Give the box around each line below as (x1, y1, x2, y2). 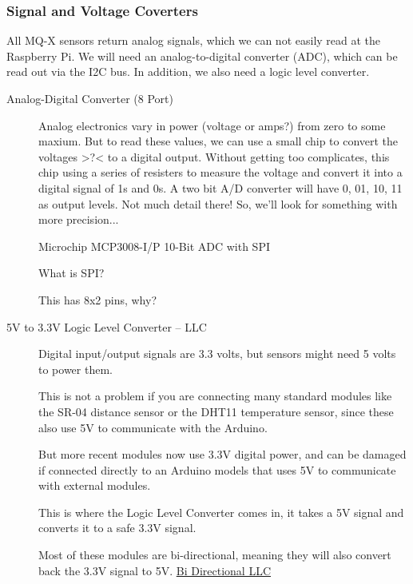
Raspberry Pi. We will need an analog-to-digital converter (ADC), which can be (6, 47, 398, 64)
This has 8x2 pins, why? (38, 291, 157, 308)
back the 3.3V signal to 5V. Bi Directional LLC (38, 562, 271, 578)
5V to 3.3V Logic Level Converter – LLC (6, 318, 207, 335)
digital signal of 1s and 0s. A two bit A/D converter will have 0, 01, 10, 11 (38, 179, 403, 196)
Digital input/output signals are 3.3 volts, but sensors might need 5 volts (38, 345, 396, 362)
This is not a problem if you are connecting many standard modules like (38, 387, 392, 404)
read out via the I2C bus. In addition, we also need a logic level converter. (6, 63, 370, 80)
